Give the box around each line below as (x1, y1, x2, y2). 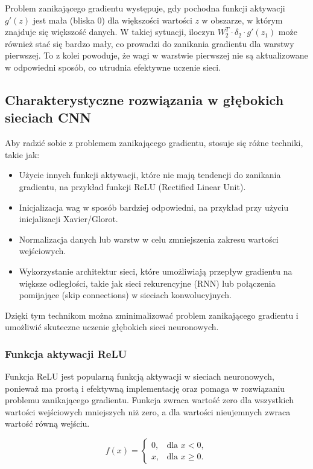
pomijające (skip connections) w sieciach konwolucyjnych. (19, 289, 232, 301)
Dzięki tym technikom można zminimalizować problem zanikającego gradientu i (5, 308, 299, 321)
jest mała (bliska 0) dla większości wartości (33, 13, 192, 26)
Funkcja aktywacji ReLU (5, 346, 127, 361)
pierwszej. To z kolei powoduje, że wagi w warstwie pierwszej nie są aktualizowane (5, 49, 308, 62)
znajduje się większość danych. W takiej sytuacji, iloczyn (5, 25, 215, 38)
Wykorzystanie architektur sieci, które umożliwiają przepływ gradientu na (19, 264, 292, 277)
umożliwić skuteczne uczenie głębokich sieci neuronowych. (5, 321, 219, 333)
